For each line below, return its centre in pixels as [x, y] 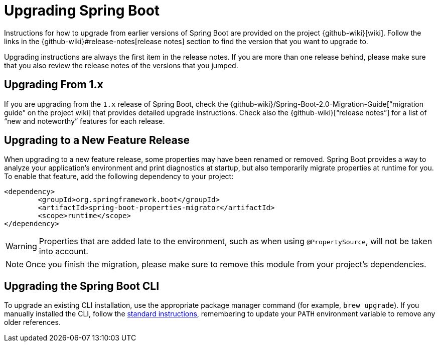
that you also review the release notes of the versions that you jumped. [121, 65]
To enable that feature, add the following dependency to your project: [119, 177]
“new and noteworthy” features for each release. [85, 121]
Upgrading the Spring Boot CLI [82, 286]
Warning [21, 246]
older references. [32, 322]
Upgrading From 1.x [54, 85]
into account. [63, 251]
